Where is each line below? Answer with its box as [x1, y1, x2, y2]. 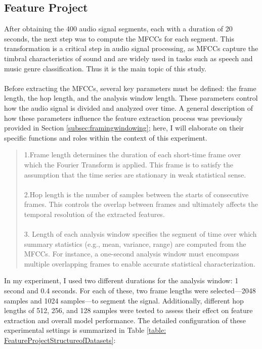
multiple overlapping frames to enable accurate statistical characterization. [24, 258, 255, 269]
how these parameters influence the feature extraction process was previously [4, 112, 243, 123]
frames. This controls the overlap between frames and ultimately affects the [24, 199, 258, 209]
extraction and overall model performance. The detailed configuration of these [4, 315, 246, 325]
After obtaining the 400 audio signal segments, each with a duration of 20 [4, 23, 233, 34]
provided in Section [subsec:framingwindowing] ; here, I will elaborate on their [4, 122, 244, 133]
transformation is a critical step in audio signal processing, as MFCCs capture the [4, 43, 258, 54]
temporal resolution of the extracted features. [24, 208, 165, 219]
